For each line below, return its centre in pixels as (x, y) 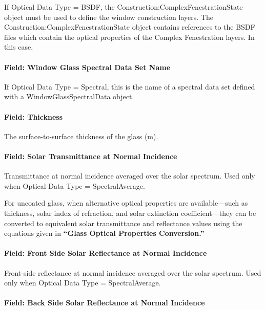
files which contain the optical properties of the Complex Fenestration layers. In (129, 37)
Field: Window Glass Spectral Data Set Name (87, 67)
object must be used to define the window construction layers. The (109, 17)
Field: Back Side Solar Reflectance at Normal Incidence (105, 303)
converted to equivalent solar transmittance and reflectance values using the (123, 223)
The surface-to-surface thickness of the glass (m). (81, 136)
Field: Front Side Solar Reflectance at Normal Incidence (106, 253)
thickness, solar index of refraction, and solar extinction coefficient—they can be (130, 213)
